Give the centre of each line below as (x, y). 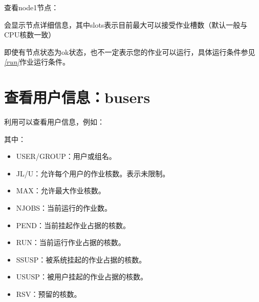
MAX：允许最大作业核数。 (61, 190)
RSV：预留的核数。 (49, 294)
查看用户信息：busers (77, 97)
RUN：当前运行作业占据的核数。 (71, 242)
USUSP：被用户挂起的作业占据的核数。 (82, 277)
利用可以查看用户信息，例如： (54, 122)
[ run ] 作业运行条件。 (37, 62)
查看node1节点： (31, 7)
